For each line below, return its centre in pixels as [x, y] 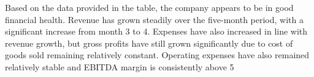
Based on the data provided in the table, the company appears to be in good [149, 7]
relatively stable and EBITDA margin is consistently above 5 [120, 66]
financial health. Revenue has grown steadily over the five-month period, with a [154, 19]
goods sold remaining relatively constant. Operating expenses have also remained [157, 55]
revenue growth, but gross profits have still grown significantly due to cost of [149, 43]
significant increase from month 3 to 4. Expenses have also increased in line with [156, 31]
